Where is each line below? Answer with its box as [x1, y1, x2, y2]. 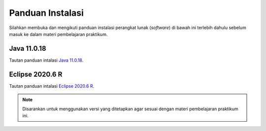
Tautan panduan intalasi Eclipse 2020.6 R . [9, 83, 95, 89]
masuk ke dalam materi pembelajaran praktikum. [9, 31, 108, 37]
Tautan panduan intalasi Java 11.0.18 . [9, 57, 84, 63]
